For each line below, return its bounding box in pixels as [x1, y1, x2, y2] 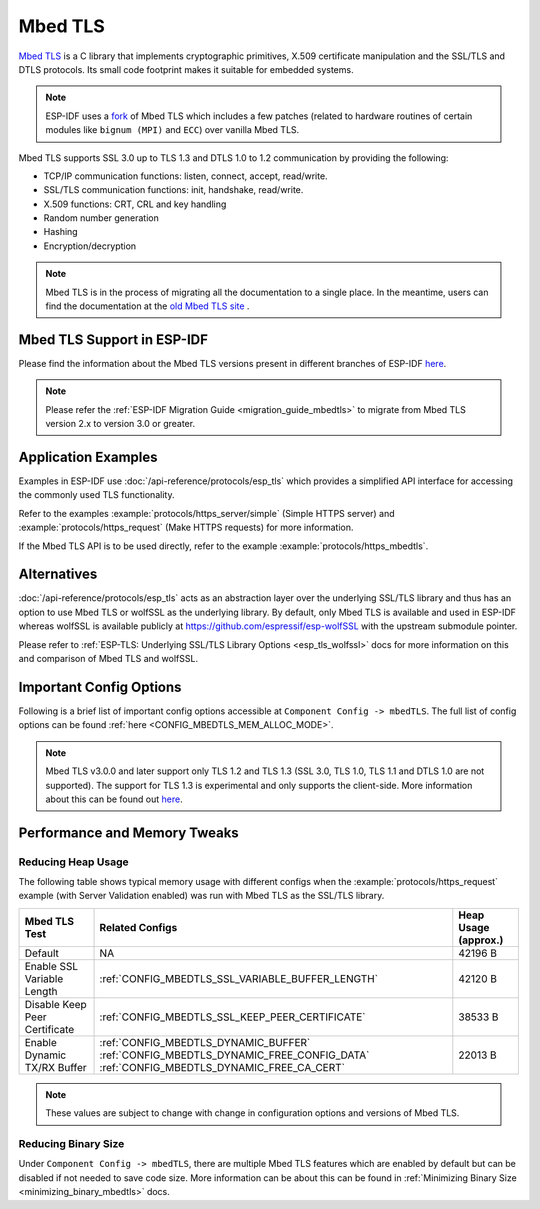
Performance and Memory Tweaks [18, 824, 239, 841]
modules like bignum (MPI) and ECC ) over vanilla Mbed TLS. [45, 124, 300, 136]
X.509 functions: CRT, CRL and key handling [43, 198, 227, 210]
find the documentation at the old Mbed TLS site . [45, 300, 250, 312]
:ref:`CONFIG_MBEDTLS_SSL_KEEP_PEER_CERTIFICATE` [99, 1010, 366, 1024]
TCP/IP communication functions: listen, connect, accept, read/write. [43, 170, 329, 182]
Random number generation [43, 212, 159, 224]
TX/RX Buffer [24, 1060, 87, 1074]
